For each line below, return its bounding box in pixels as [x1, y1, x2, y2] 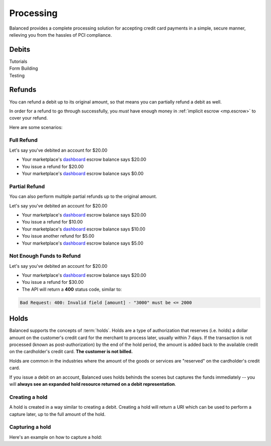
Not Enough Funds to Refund [9, 253, 81, 260]
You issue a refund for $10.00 [22, 219, 83, 225]
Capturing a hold [9, 423, 51, 430]
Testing [9, 72, 25, 78]
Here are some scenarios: [9, 124, 63, 130]
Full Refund [9, 137, 38, 144]
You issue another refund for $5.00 [22, 233, 95, 239]
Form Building [9, 65, 38, 71]
